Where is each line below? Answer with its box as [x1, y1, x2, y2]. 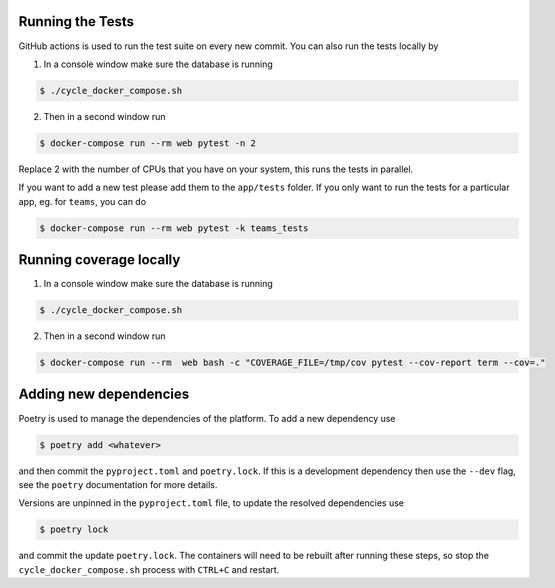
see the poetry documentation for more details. [18, 478, 218, 490]
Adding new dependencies [18, 386, 190, 403]
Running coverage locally [18, 251, 181, 269]
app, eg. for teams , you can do [18, 195, 147, 207]
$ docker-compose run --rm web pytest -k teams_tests [39, 222, 309, 234]
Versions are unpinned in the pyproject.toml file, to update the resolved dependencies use [18, 497, 405, 509]
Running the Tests [18, 13, 135, 30]
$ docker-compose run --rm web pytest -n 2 [39, 137, 257, 149]
